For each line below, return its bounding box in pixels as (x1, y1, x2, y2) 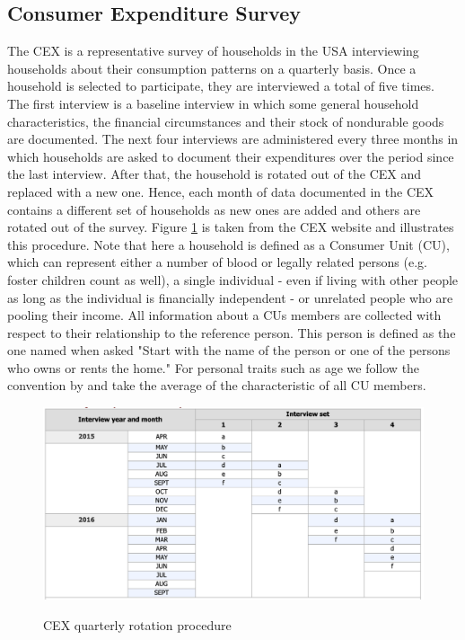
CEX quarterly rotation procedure (43, 615, 232, 634)
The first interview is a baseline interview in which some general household (7, 93, 419, 112)
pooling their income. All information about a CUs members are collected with (7, 306, 442, 324)
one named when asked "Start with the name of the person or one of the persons (7, 341, 451, 360)
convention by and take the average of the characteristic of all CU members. (7, 376, 426, 395)
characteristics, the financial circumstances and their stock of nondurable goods (7, 111, 444, 130)
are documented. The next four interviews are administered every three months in (7, 129, 459, 148)
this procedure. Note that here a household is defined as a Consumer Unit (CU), (7, 235, 450, 253)
